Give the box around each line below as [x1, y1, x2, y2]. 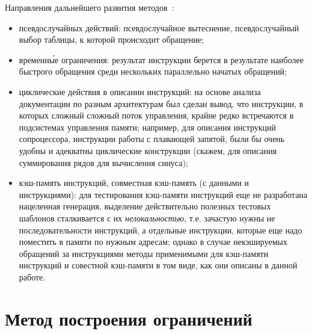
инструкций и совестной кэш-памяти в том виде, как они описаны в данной [19, 259, 298, 271]
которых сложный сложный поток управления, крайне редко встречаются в [19, 109, 294, 122]
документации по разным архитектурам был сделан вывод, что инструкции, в [19, 97, 304, 110]
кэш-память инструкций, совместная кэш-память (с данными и [19, 176, 249, 189]
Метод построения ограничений [5, 306, 252, 330]
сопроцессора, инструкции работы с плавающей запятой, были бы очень [19, 132, 285, 145]
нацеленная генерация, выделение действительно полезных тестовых [19, 200, 271, 212]
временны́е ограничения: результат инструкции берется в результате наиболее [19, 53, 304, 66]
